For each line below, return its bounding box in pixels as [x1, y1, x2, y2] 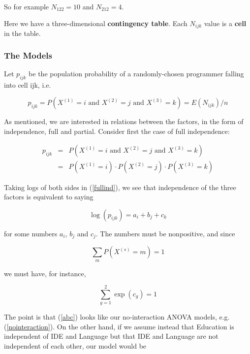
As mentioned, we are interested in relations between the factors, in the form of [4, 116, 244, 127]
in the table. [4, 28, 41, 38]
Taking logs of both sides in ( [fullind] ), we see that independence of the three [4, 182, 236, 192]
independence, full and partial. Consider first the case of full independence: [4, 126, 230, 136]
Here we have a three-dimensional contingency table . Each [4, 18, 187, 28]
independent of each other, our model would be [4, 341, 147, 351]
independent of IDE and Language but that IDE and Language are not [4, 331, 219, 341]
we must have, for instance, [4, 268, 86, 278]
